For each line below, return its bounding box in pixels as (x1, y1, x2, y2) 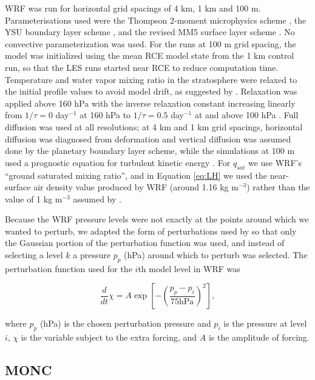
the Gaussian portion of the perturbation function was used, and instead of (5, 236, 285, 249)
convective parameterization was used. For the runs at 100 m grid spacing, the (5, 37, 296, 50)
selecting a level (5, 248, 63, 261)
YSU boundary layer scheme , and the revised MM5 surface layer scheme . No (5, 25, 295, 38)
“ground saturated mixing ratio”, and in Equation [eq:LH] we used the (5, 168, 268, 181)
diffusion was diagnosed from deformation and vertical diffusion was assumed (5, 132, 291, 145)
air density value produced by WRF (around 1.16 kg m (33, 181, 239, 193)
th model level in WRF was (138, 262, 240, 275)
